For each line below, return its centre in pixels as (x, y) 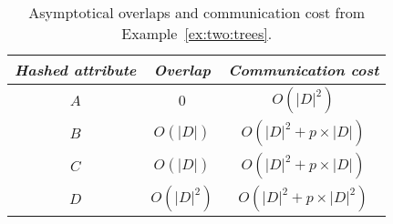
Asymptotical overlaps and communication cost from (197, 12)
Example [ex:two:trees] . (197, 33)
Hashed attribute (76, 70)
